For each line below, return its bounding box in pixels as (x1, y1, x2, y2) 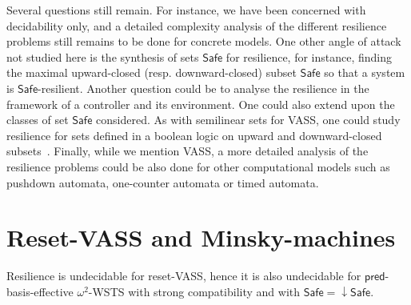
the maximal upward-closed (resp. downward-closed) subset (6, 64, 297, 81)
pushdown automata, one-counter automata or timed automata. (6, 174, 319, 191)
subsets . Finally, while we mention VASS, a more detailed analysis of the (6, 142, 369, 159)
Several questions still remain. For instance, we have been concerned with (6, 2, 366, 18)
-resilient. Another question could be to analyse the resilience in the (38, 79, 369, 96)
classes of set (6, 111, 69, 128)
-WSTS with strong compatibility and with (88, 283, 301, 299)
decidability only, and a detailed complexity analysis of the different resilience (6, 17, 387, 34)
